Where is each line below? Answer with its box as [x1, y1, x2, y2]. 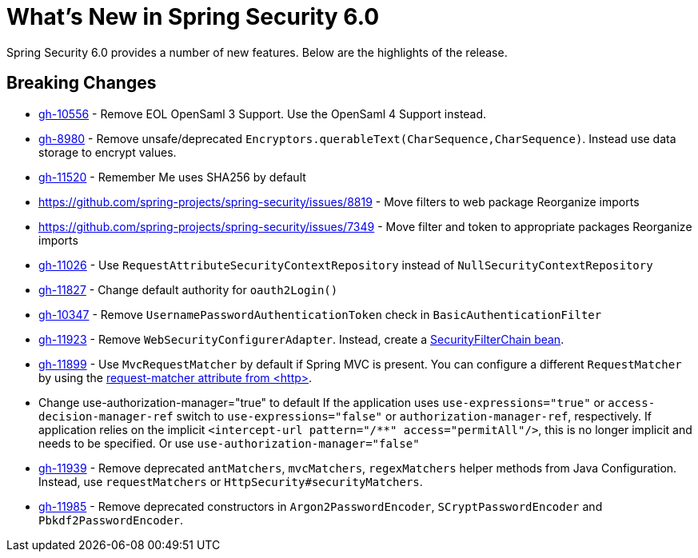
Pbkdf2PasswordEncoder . [38, 512, 184, 527]
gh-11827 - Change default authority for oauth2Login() [38, 282, 338, 297]
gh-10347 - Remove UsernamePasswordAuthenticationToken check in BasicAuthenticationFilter [38, 307, 602, 321]
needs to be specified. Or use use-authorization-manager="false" [38, 436, 420, 450]
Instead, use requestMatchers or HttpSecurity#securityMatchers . [38, 474, 423, 488]
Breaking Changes [6, 73, 157, 94]
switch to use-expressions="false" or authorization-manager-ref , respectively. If [176, 409, 652, 423]
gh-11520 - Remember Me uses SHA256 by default [38, 169, 306, 184]
